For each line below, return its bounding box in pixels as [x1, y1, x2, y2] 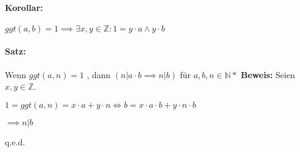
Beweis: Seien [240, 68, 295, 81]
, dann [86, 68, 111, 81]
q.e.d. [5, 135, 26, 148]
